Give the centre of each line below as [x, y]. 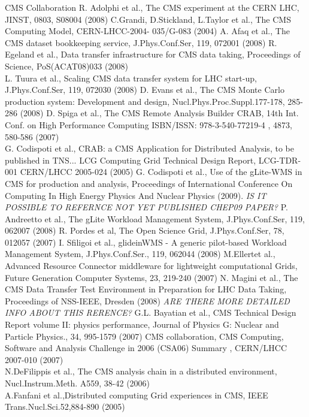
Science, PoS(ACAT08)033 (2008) [66, 66]
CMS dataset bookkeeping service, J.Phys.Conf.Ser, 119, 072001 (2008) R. [141, 42]
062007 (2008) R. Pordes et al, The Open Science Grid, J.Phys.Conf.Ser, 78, [145, 230]
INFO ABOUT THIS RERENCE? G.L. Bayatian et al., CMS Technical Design [151, 312]
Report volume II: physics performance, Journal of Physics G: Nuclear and [142, 324]
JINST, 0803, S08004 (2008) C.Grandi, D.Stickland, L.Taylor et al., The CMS [148, 19]
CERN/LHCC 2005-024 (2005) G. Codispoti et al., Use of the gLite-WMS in [161, 172]
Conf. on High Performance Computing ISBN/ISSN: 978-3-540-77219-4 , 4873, [149, 124]
